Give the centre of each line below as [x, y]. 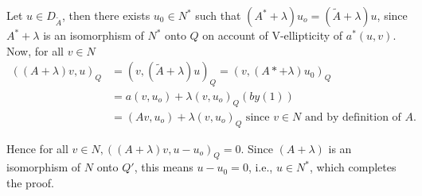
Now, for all [35, 50]
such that [218, 15]
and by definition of [353, 117]
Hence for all [37, 148]
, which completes [353, 167]
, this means [164, 167]
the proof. [30, 183]
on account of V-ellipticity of [273, 35]
